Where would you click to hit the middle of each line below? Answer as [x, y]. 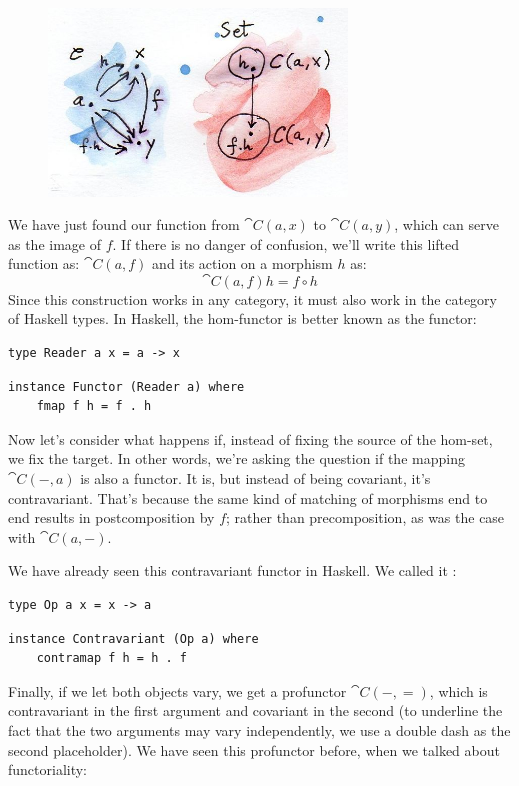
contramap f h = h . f [111, 658]
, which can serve [446, 224]
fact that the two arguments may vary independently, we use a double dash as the [259, 729]
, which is [458, 690]
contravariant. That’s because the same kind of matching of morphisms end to [248, 497]
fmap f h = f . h [94, 406]
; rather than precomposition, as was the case [365, 517]
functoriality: [48, 769]
